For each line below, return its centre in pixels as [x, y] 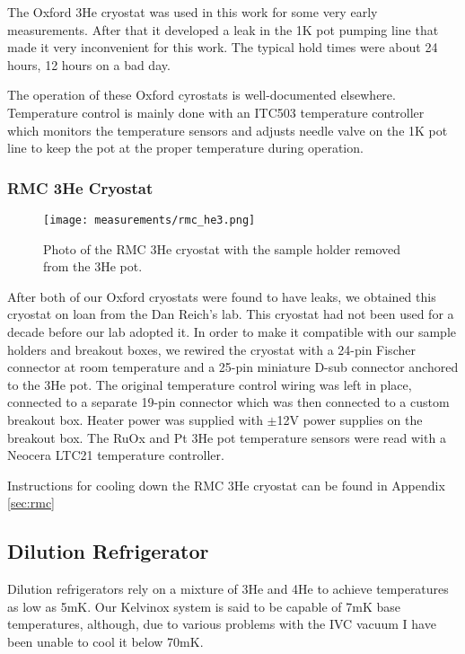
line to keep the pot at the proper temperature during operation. [185, 148]
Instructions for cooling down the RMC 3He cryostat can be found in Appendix [226, 485]
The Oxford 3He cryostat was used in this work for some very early [193, 12]
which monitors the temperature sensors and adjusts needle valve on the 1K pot [228, 130]
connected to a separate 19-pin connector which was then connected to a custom [228, 402]
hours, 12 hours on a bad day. [89, 64]
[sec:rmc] [31, 503]
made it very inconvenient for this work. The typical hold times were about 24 [223, 47]
